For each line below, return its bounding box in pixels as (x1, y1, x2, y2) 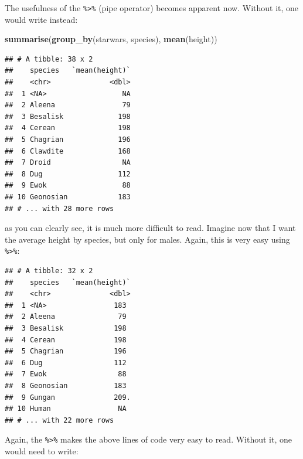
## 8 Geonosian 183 (5, 381, 127, 390)
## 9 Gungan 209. (5, 393, 131, 402)
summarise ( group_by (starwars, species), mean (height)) (5, 33, 217, 45)
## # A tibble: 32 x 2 (5, 267, 93, 275)
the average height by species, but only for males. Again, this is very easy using (5, 233, 290, 245)
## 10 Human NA (5, 404, 127, 413)
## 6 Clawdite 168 (5, 147, 131, 155)
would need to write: (5, 444, 79, 457)
